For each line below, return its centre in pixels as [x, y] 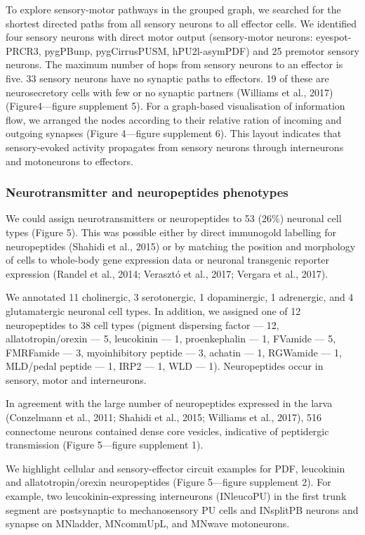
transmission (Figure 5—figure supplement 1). [105, 445]
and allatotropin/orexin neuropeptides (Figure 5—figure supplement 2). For [168, 482]
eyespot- [334, 37]
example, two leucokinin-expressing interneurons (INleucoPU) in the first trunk [176, 496]
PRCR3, [24, 50]
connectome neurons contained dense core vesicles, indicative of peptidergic [167, 431]
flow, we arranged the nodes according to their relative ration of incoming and [174, 119]
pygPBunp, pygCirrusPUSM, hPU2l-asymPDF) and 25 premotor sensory [202, 50]
